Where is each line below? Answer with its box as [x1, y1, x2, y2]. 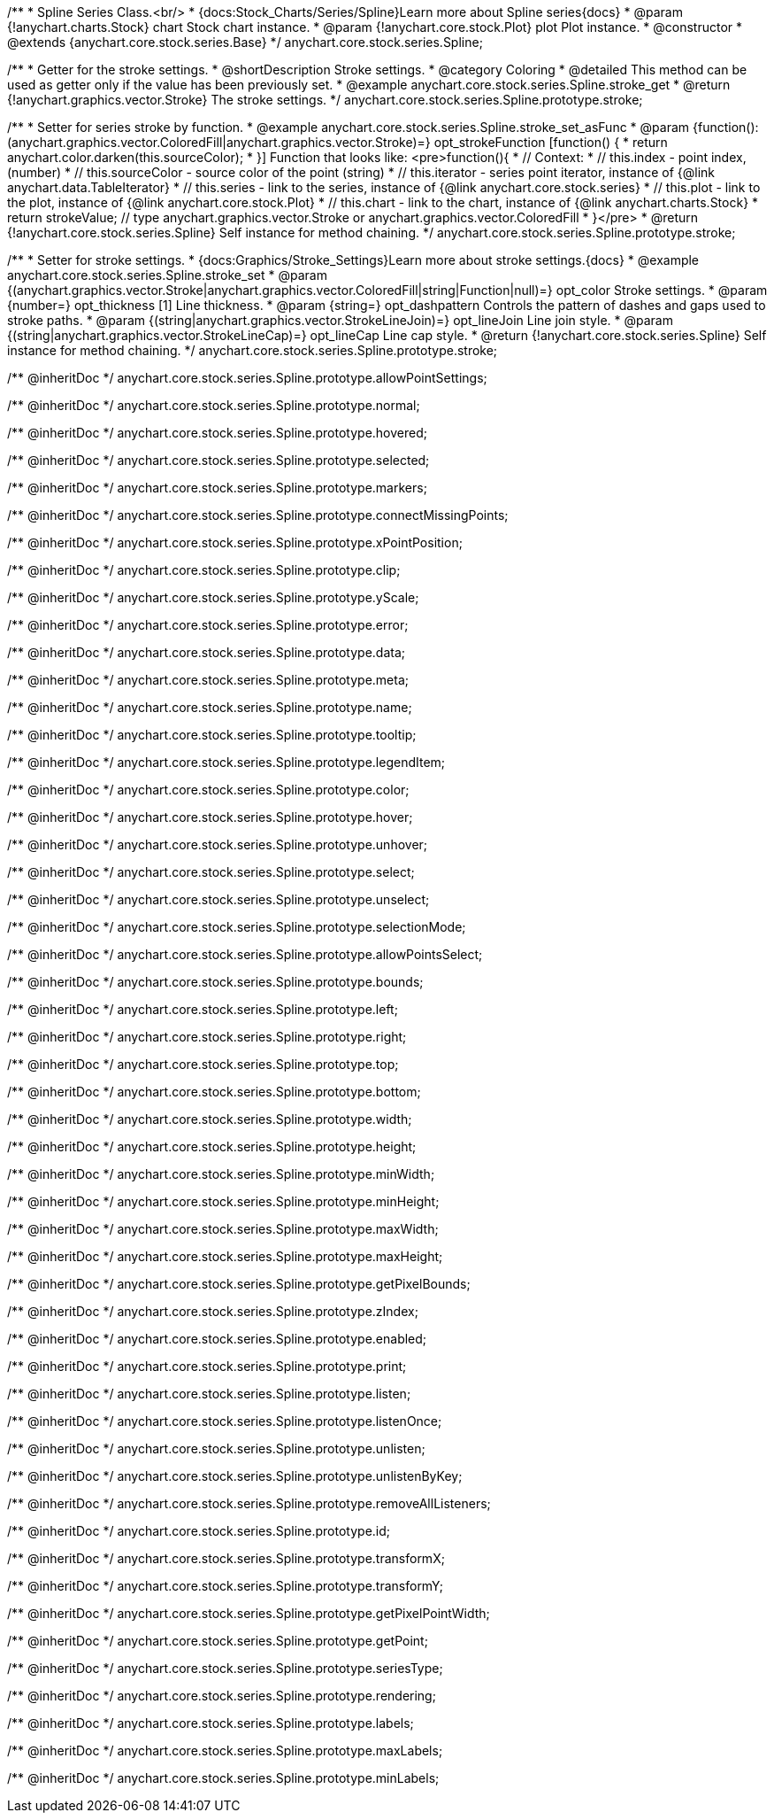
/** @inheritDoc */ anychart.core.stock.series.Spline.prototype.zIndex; [7, 1304, 418, 1319]
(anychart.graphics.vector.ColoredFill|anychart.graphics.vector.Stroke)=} [7, 135, 431, 150]
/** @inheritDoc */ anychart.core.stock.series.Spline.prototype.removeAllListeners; [7, 1496, 491, 1511]
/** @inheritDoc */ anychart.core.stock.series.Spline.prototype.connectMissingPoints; [7, 507, 509, 523]
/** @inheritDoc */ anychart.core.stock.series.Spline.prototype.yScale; [7, 590, 419, 605]
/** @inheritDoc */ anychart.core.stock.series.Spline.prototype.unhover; [7, 837, 428, 852]
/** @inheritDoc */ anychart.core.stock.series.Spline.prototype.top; [7, 1057, 399, 1072]
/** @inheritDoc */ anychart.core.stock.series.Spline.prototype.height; [7, 1139, 417, 1154]
